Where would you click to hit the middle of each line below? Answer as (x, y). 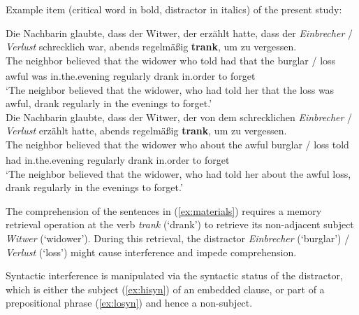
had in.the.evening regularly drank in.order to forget (118, 160)
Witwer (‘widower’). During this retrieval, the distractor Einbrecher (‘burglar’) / (178, 238)
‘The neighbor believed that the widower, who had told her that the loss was (170, 89)
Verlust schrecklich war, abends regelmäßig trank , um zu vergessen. (151, 47)
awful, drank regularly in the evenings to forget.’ (109, 103)
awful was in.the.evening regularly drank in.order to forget (131, 75)
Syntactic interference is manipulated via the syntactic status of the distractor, (174, 275)
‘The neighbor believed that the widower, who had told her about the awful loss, (178, 173)
